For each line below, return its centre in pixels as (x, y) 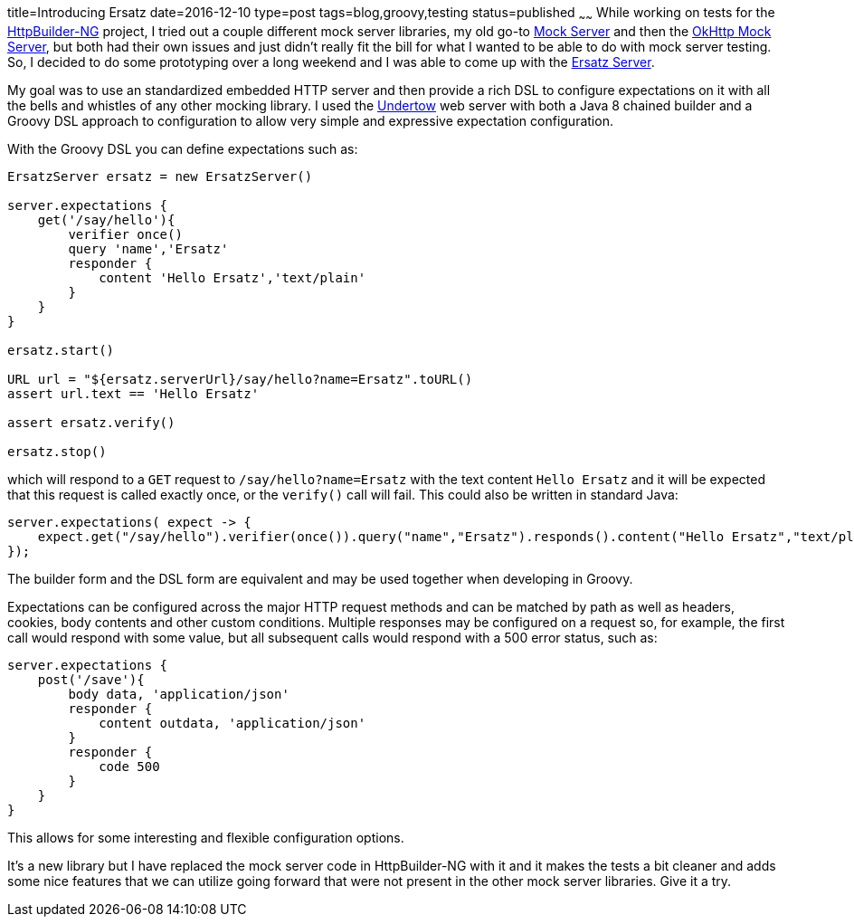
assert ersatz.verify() (91, 422)
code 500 (129, 766)
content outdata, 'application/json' (232, 723)
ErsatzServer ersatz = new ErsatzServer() (160, 176)
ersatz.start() (61, 350)
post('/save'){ (91, 679)
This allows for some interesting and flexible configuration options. (206, 837)
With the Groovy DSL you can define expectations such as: (183, 148)
